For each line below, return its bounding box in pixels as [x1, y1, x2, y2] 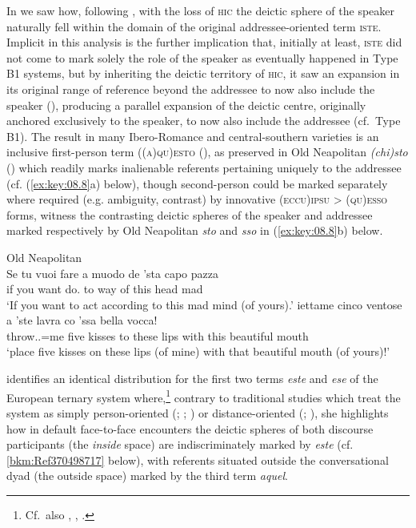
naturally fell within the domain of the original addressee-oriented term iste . [6, 18, 382, 34]
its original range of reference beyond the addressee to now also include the [6, 80, 375, 97]
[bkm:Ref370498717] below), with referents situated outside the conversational [6, 451, 389, 468]
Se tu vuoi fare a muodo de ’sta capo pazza [6, 264, 218, 281]
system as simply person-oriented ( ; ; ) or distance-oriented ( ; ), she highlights [6, 404, 389, 421]
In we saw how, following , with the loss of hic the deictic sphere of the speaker [6, 2, 395, 18]
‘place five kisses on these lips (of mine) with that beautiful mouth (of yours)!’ [6, 343, 390, 360]
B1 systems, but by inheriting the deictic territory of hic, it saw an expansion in [6, 65, 400, 82]
